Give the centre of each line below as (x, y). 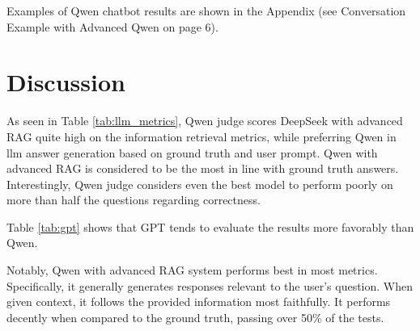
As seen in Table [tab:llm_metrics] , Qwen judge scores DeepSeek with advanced (205, 121)
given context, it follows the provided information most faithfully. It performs (199, 302)
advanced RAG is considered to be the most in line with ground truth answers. (203, 168)
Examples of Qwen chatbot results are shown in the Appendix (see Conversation (206, 10)
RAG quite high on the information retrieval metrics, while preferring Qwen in (202, 136)
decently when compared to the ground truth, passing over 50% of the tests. (195, 317)
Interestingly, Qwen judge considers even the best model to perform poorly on (200, 184)
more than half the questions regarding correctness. (134, 200)
